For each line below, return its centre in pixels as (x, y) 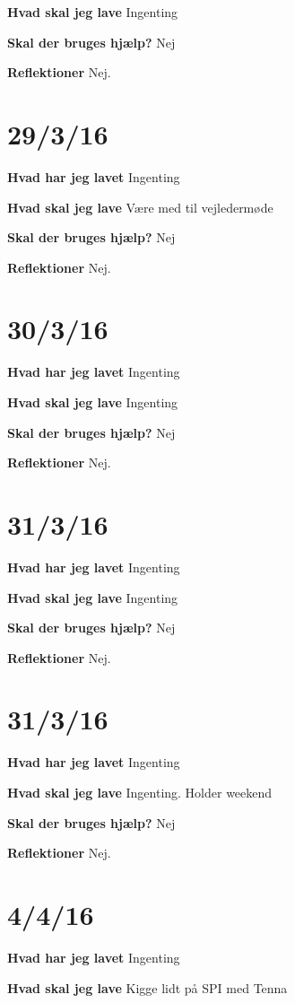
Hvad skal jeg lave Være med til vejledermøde (140, 207)
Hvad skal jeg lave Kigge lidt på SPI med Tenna (147, 987)
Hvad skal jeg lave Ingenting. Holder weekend (140, 792)
